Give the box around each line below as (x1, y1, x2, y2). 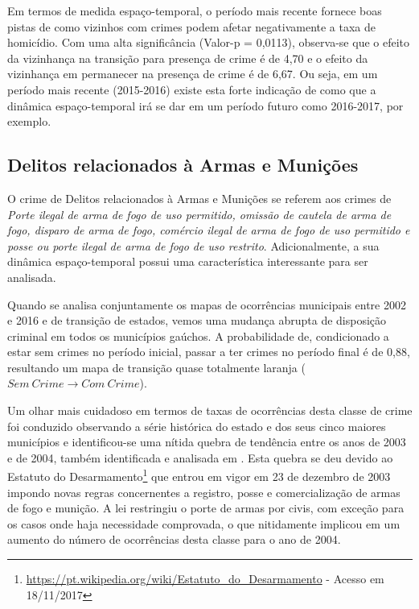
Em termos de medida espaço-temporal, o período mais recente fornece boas (7, 2, 382, 19)
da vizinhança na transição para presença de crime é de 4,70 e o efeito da (7, 49, 368, 66)
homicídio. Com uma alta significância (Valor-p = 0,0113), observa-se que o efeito (7, 34, 410, 51)
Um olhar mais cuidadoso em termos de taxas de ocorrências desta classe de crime (7, 402, 413, 419)
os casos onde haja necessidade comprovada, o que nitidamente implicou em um (7, 515, 401, 532)
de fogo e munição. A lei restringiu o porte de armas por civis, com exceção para (7, 499, 405, 516)
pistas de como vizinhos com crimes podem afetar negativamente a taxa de (7, 18, 376, 35)
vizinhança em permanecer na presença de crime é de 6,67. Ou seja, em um (7, 65, 378, 82)
